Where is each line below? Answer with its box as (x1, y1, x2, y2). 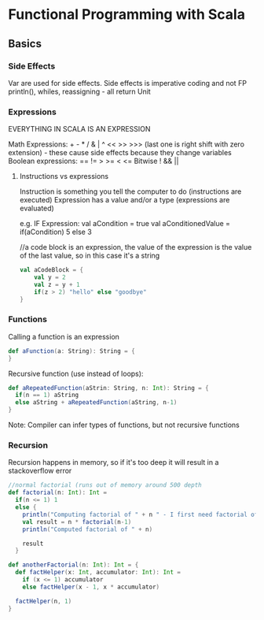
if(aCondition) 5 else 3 (19, 227, 92, 237)
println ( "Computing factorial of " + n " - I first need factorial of (22, 510, 258, 518)
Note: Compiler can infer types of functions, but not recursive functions (8, 420, 240, 430)
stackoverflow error (8, 466, 72, 476)
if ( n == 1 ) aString (15, 392, 79, 399)
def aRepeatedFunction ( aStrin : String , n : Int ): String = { (8, 384, 210, 392)
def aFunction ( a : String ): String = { (8, 347, 135, 355)
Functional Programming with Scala (8, 6, 246, 24)
